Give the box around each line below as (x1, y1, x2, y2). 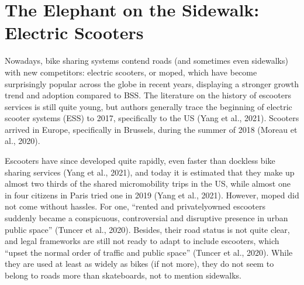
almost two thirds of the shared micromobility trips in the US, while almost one (5, 177, 291, 190)
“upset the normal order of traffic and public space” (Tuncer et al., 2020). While (5, 246, 293, 258)
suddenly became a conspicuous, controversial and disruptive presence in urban (5, 212, 288, 224)
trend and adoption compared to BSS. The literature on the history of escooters (5, 89, 291, 101)
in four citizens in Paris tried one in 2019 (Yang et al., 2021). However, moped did (5, 188, 299, 201)
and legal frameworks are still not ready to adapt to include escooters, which (5, 235, 279, 247)
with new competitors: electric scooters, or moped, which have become (5, 66, 257, 78)
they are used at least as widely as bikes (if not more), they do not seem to (5, 257, 274, 270)
